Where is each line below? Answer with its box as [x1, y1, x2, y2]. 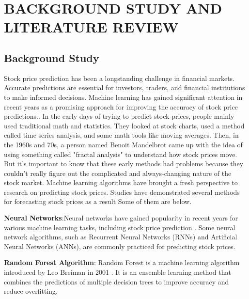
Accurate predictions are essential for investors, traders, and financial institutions [4, 82, 245, 93]
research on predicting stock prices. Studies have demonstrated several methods [4, 187, 240, 197]
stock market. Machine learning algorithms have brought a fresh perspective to [4, 177, 238, 188]
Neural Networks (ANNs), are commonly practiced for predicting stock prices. [4, 241, 235, 251]
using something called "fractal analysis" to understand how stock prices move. [4, 149, 237, 159]
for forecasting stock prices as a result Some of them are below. [4, 196, 192, 206]
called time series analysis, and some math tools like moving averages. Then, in [4, 130, 239, 140]
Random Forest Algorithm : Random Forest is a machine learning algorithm [4, 257, 240, 268]
